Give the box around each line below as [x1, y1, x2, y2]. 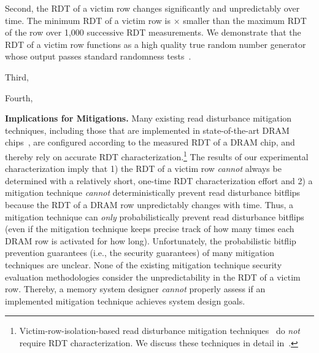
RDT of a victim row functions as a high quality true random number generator [5, 37, 306, 50]
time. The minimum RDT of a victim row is [5, 14, 171, 26]
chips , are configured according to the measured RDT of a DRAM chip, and [5, 136, 295, 149]
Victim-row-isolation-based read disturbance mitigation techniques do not [19, 324, 301, 337]
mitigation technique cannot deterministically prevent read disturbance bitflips [5, 186, 301, 199]
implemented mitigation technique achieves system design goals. [5, 294, 245, 307]
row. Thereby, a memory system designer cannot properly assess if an [5, 282, 266, 295]
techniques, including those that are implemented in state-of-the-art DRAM [5, 123, 290, 136]
